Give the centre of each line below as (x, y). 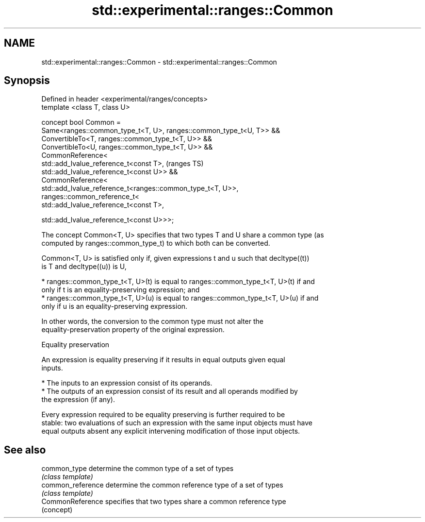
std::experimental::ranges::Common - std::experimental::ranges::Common (159, 62)
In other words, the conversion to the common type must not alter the (152, 321)
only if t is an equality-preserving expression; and (121, 290)
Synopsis (27, 81)
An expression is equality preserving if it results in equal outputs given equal (163, 360)
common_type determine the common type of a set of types (138, 469)
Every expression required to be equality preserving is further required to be (163, 415)
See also (25, 450)
